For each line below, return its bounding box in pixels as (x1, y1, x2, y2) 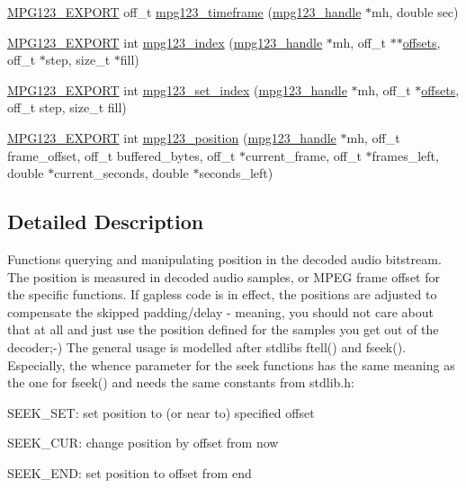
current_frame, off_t (246, 146, 362, 164)
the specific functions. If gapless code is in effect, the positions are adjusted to (7, 285, 437, 304)
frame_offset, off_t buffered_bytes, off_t (7, 146, 236, 164)
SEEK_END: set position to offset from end (7, 463, 252, 482)
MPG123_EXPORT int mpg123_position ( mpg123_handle (7, 128, 336, 146)
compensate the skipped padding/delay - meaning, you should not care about (7, 302, 434, 321)
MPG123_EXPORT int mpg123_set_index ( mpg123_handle (7, 80, 347, 99)
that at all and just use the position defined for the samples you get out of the (7, 320, 439, 339)
